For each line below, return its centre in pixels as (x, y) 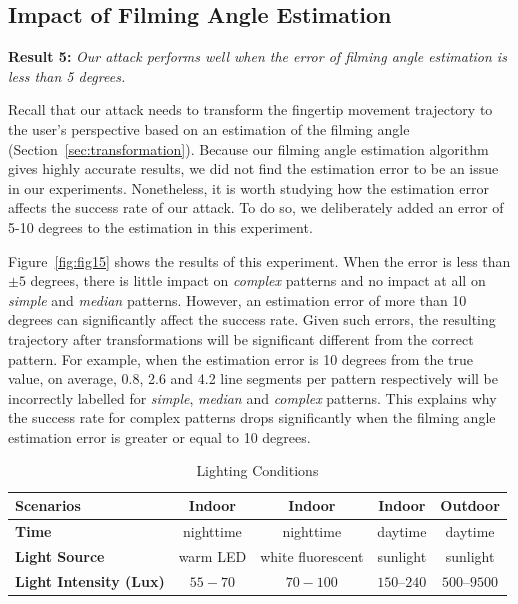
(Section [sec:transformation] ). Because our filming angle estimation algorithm (248, 148)
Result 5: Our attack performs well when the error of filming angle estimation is (257, 56)
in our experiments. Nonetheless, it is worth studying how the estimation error (248, 187)
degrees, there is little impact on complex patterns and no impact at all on (258, 280)
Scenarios (48, 505)
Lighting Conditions (257, 470)
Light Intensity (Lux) (90, 580)
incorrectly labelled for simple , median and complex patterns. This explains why (252, 397)
